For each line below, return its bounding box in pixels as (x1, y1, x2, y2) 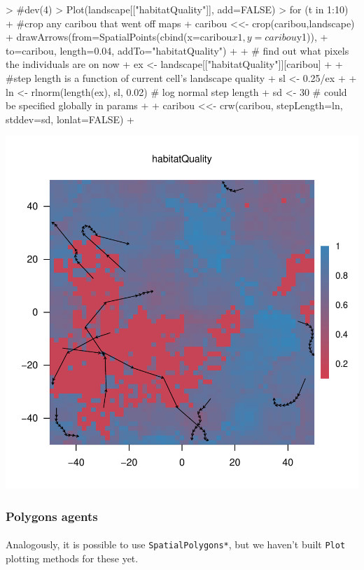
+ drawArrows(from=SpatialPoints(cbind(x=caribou (6, 29, 232, 44)
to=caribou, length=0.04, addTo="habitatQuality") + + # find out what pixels (6, 43, 349, 57)
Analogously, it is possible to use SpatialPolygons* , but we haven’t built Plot (6, 537, 346, 552)
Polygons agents (6, 507, 98, 524)
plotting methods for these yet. (6, 551, 139, 566)
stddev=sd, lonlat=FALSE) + (6, 111, 134, 126)
